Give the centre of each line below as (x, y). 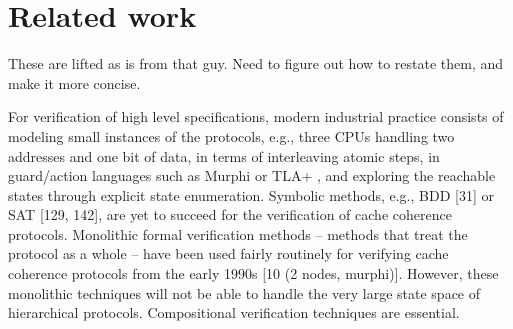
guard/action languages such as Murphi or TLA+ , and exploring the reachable (252, 175)
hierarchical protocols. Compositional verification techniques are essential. (234, 312)
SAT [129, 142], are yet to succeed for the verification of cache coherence (230, 214)
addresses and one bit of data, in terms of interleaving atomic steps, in (224, 155)
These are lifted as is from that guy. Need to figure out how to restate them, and (256, 63)
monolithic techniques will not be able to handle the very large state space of (244, 292)
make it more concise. (74, 82)
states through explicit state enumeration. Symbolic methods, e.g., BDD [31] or (251, 194)
